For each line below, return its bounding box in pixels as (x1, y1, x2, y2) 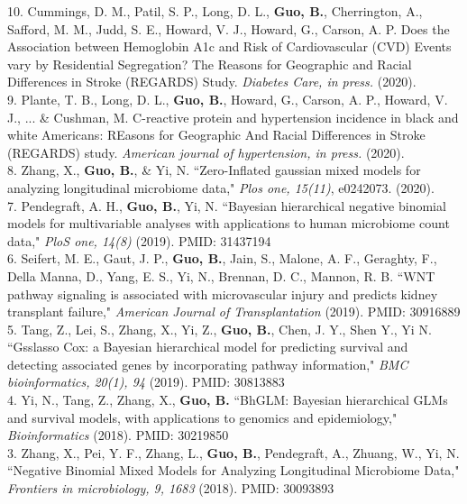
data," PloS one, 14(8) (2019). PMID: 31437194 (7, 231, 271, 250)
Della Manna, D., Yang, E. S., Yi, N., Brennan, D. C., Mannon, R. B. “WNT (7, 266, 435, 285)
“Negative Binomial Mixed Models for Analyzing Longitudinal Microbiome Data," (7, 461, 460, 480)
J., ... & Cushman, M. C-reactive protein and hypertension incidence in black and (7, 107, 459, 126)
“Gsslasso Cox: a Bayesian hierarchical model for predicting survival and (7, 337, 408, 356)
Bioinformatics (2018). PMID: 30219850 (7, 426, 229, 444)
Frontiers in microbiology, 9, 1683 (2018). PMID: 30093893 (7, 479, 334, 498)
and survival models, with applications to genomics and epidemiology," (7, 408, 398, 426)
